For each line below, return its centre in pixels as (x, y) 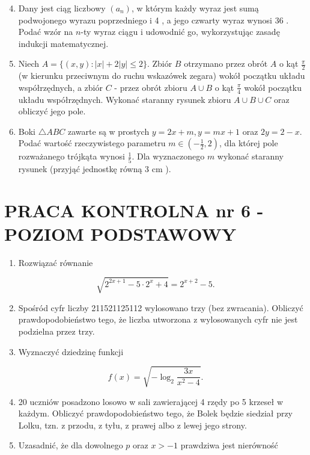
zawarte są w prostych (109, 131)
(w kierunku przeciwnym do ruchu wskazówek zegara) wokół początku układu (162, 76)
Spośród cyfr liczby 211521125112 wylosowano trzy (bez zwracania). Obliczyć (161, 307)
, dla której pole (249, 143)
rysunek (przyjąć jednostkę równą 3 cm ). (95, 168)
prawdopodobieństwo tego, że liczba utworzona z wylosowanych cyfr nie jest (158, 319)
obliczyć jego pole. (52, 111)
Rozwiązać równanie (56, 262)
